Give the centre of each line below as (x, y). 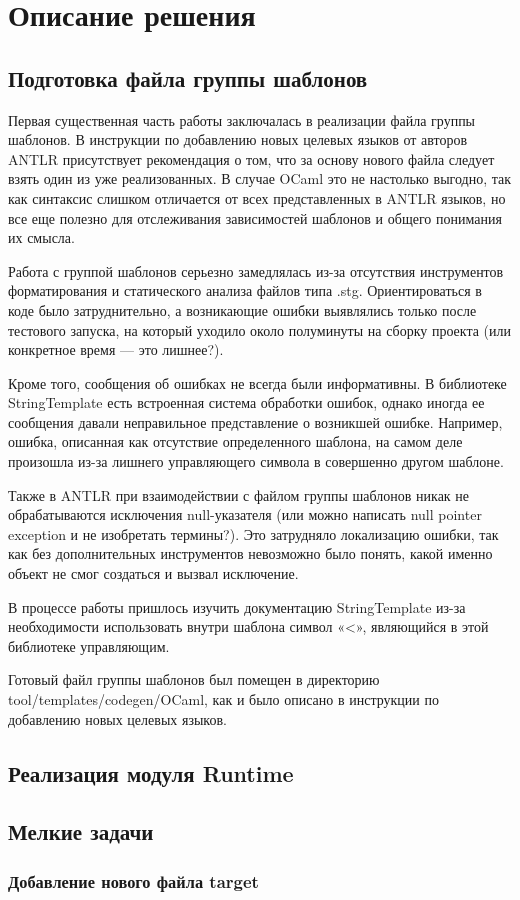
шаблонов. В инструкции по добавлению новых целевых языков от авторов (238, 139)
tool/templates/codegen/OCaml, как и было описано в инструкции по (223, 699)
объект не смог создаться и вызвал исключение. (153, 573)
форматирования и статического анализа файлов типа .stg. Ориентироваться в (245, 290)
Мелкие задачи (81, 831)
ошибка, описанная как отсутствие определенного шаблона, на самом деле (235, 441)
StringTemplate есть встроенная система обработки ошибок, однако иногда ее (246, 402)
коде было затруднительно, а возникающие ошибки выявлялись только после (242, 309)
